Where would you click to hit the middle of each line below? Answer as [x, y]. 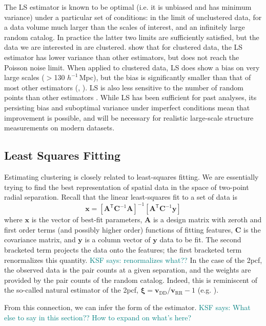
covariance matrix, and [40, 239]
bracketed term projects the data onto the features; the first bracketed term [123, 249]
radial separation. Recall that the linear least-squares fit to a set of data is [121, 197]
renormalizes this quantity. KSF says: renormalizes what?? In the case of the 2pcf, [133, 260]
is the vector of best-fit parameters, [87, 219]
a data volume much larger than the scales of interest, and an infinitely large [125, 27]
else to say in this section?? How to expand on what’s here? [98, 317]
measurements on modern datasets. [59, 128]
